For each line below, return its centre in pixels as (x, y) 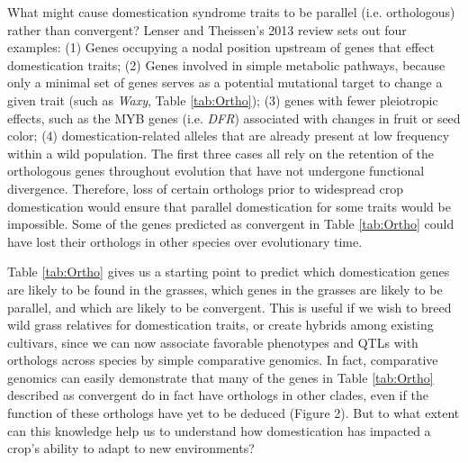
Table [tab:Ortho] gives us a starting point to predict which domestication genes (229, 272)
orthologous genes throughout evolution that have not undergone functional (216, 171)
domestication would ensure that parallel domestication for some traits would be (229, 206)
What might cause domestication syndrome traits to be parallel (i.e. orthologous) (231, 12)
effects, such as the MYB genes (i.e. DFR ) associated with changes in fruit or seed (234, 118)
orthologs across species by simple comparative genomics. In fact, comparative (223, 360)
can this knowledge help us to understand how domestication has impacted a (219, 430)
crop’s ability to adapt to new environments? (131, 448)
